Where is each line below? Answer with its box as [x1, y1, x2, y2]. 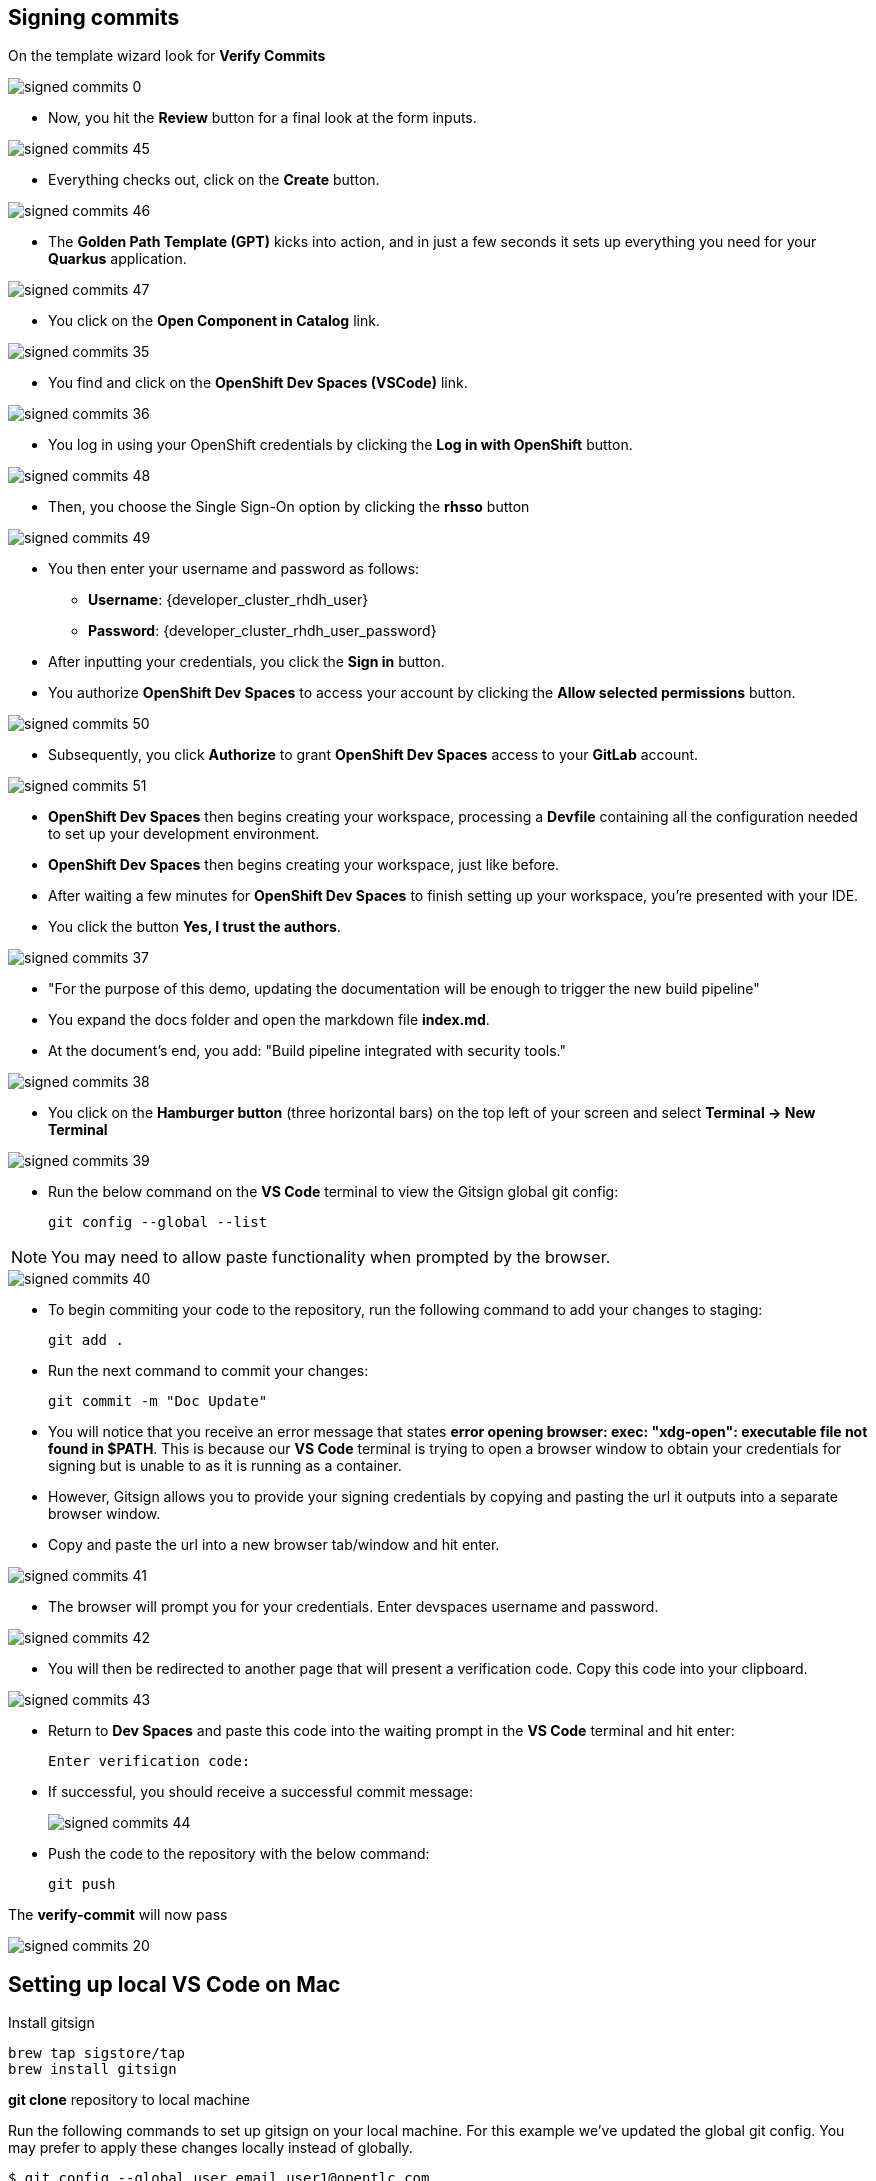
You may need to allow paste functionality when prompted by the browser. [51, 1247, 611, 1268]
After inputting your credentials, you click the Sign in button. [48, 653, 445, 671]
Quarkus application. [48, 250, 187, 268]
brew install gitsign [8, 2061, 177, 2078]
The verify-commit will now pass [8, 1906, 228, 1924]
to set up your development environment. [48, 825, 320, 843]
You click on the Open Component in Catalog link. [48, 312, 380, 330]
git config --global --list [48, 1214, 268, 1231]
